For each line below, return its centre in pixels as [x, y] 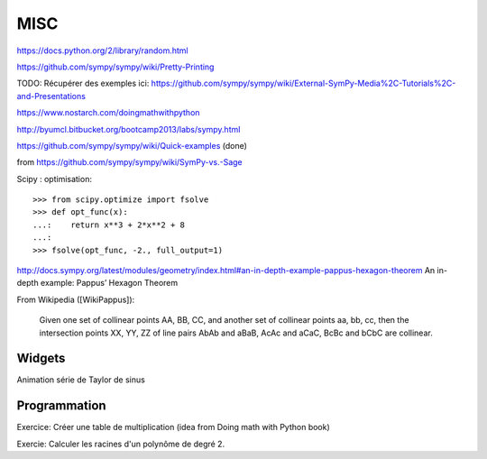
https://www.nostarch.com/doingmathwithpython [108, 113]
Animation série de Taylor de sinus [81, 380]
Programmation [62, 406]
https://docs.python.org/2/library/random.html [102, 50]
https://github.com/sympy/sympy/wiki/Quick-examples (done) [132, 145]
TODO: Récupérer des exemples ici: [83, 83]
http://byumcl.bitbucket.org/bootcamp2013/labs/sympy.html [129, 129]
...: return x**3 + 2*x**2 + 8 [109, 225]
